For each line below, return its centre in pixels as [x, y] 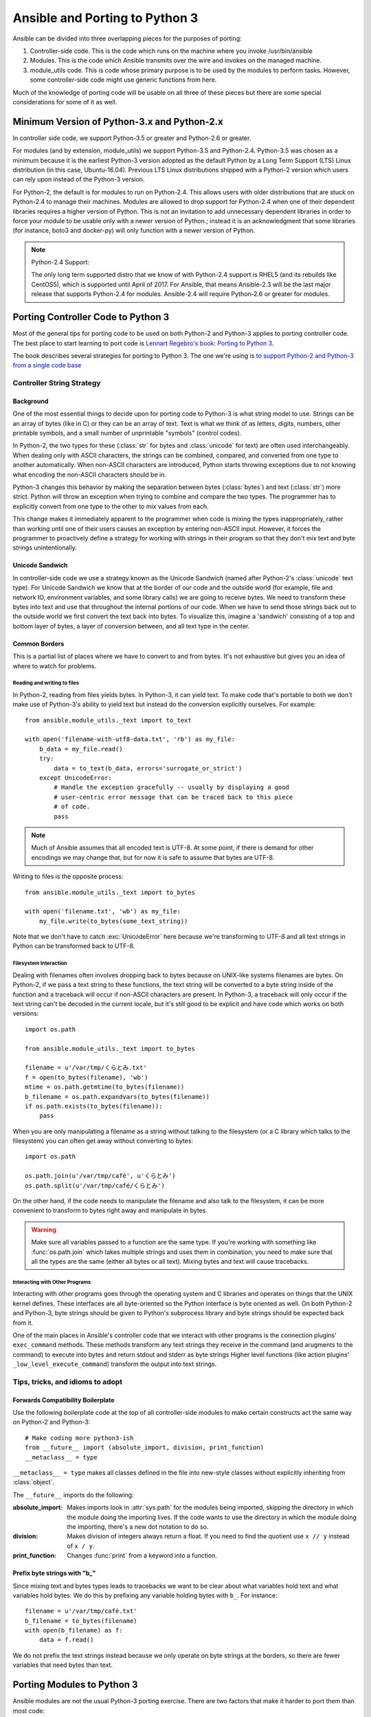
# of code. [72, 807]
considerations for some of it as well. [65, 102]
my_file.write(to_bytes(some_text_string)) [113, 921]
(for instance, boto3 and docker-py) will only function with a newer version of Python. [134, 231]
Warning [44, 1229]
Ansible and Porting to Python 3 [105, 18]
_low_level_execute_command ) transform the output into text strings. [115, 1364]
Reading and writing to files [46, 683]
